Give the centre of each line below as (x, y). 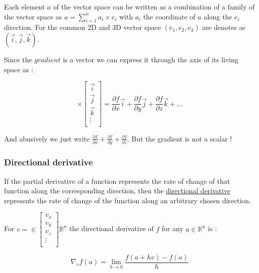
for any (173, 228)
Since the (18, 59)
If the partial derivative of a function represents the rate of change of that (117, 181)
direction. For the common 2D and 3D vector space (83, 27)
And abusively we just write (47, 138)
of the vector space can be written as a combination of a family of (154, 6)
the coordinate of (169, 16)
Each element (24, 6)
